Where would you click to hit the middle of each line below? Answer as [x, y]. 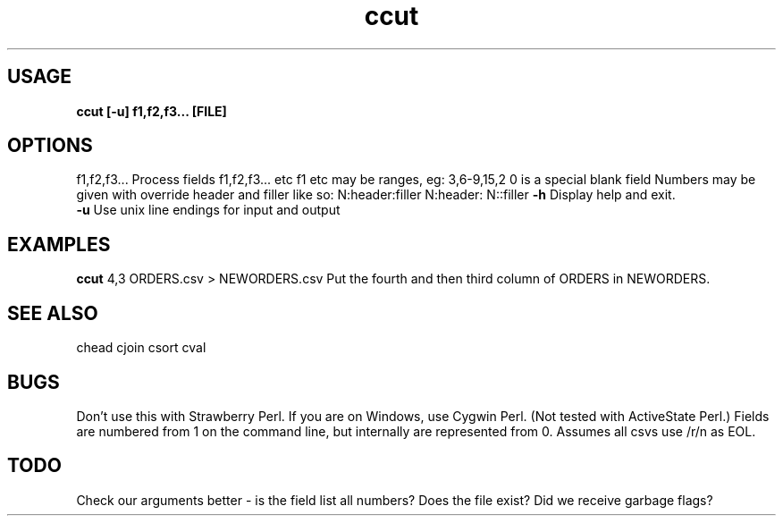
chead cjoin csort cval [141, 348]
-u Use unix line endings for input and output [208, 210]
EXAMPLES [59, 244]
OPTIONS [50, 146]
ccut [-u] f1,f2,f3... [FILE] [152, 111]
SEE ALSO [53, 313]
